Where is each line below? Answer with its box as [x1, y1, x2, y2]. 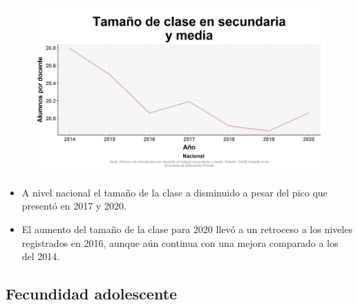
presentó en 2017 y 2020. [21, 198, 126, 213]
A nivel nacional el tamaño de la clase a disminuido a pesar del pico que [21, 185, 328, 199]
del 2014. [21, 249, 60, 264]
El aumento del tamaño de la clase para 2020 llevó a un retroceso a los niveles [21, 222, 352, 236]
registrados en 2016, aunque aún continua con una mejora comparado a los [21, 235, 339, 250]
